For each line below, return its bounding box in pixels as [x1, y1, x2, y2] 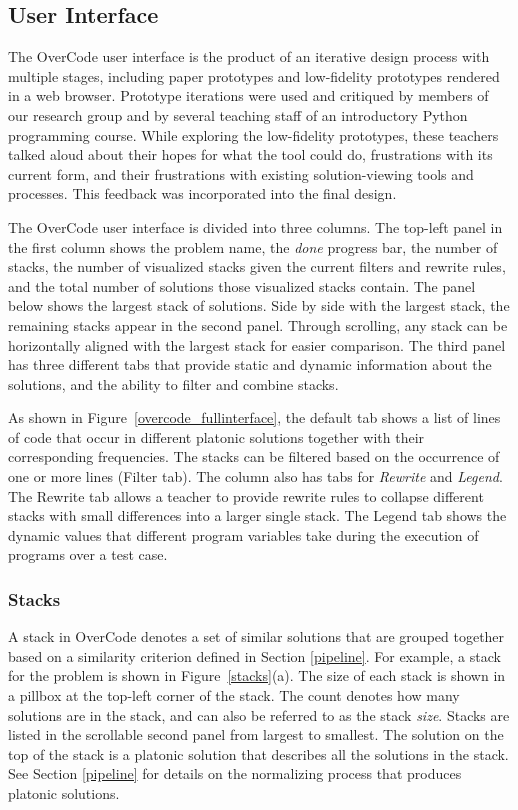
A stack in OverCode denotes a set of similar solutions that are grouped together [8, 626, 505, 647]
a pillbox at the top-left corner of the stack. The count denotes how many [8, 685, 460, 706]
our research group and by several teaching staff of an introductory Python [8, 104, 468, 125]
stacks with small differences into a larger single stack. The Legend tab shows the [8, 505, 507, 526]
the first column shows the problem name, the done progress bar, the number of [8, 236, 498, 257]
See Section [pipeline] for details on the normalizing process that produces [8, 763, 462, 784]
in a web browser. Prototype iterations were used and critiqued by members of [8, 85, 489, 106]
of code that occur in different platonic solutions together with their [8, 426, 425, 447]
